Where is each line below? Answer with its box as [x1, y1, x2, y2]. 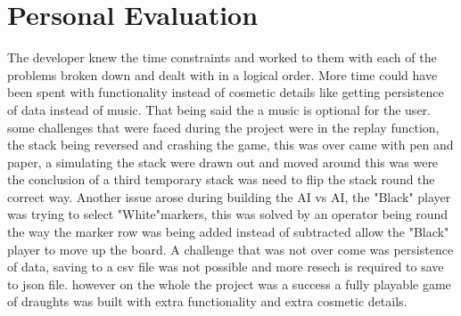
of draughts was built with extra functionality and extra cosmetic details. [7, 292, 407, 311]
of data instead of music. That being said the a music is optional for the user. [7, 100, 431, 118]
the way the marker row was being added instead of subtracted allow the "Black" [7, 223, 449, 241]
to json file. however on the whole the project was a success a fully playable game [7, 274, 451, 293]
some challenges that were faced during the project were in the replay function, [7, 117, 440, 136]
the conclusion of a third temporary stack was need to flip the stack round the [7, 170, 435, 189]
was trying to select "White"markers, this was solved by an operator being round [7, 205, 449, 223]
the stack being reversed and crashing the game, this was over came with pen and [7, 135, 454, 154]
